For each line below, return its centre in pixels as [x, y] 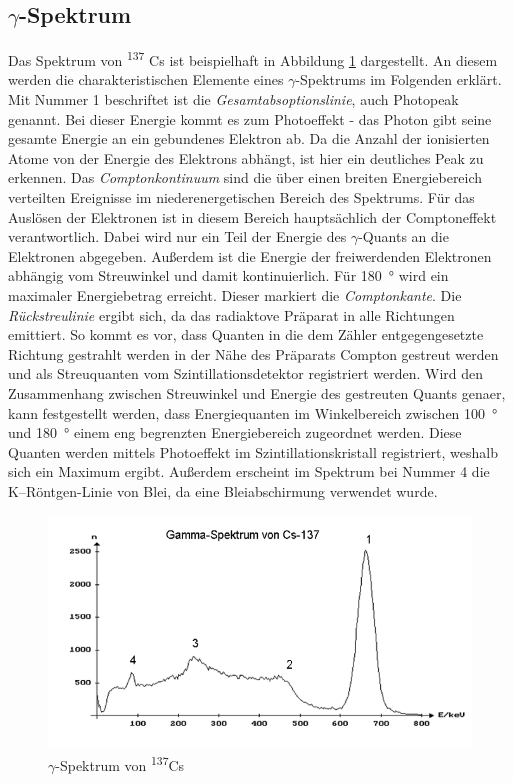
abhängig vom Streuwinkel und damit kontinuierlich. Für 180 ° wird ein [228, 275]
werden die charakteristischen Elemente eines [146, 79]
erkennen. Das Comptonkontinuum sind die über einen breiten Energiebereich [245, 177]
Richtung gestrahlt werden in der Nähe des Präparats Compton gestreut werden [253, 353]
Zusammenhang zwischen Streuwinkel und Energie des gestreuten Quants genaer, [257, 392]
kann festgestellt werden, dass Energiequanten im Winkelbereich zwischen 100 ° [253, 412]
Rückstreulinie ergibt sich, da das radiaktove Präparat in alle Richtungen [231, 314]
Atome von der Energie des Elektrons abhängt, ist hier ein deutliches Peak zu [246, 157]
